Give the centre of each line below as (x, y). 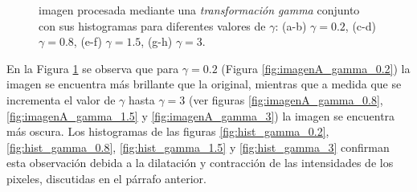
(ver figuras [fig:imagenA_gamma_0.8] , (286, 99)
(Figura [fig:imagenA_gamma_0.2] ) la (316, 68)
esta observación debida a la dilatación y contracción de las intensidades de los (200, 163)
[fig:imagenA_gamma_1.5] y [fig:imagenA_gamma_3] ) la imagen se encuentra (201, 115)
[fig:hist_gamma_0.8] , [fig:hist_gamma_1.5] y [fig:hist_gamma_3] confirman (198, 147)
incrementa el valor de (61, 99)
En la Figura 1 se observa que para (93, 68)
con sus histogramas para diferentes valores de (152, 25)
